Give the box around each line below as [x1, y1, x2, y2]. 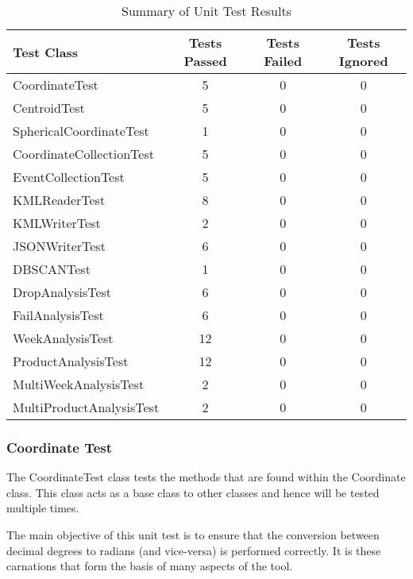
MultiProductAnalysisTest [13, 398, 160, 416]
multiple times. [6, 500, 79, 516]
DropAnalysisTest [13, 283, 112, 301]
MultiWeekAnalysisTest [13, 375, 145, 393]
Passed [183, 52, 227, 70]
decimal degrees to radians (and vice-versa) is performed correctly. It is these [6, 542, 381, 558]
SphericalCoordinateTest [13, 122, 149, 140]
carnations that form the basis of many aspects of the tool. [6, 558, 293, 574]
